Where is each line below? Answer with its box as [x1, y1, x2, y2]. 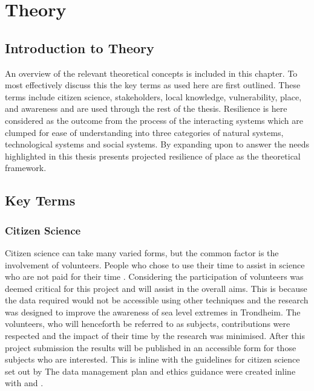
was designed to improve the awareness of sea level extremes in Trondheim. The [5, 305, 301, 318]
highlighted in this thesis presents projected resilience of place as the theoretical [5, 149, 301, 162]
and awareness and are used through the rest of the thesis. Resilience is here [5, 102, 287, 115]
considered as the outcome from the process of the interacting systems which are [5, 114, 303, 126]
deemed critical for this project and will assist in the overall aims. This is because [5, 282, 307, 294]
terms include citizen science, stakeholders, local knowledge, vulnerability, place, [5, 90, 302, 103]
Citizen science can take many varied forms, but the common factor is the [5, 246, 279, 259]
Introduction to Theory [5, 38, 154, 57]
